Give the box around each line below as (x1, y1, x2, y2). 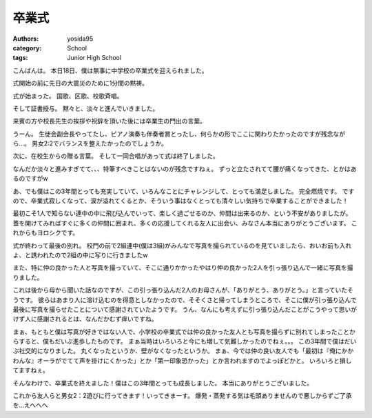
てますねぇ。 (12, 366, 50, 375)
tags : (12, 54, 28, 62)
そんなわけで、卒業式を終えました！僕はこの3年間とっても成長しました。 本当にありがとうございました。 (12, 379, 313, 387)
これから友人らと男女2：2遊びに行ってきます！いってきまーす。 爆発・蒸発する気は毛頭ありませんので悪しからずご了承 (12, 392, 352, 400)
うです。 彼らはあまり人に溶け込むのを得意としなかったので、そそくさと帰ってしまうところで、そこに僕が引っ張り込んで (12, 295, 358, 303)
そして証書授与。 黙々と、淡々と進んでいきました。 (12, 104, 159, 112)
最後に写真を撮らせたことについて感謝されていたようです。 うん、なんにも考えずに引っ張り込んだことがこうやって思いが (12, 305, 358, 313)
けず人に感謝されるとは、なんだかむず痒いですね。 (12, 315, 158, 324)
